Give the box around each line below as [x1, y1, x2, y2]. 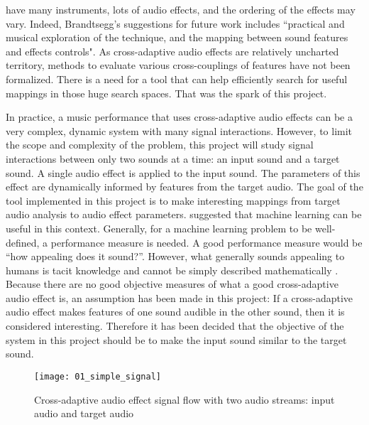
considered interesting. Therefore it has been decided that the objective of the [6, 318, 344, 333]
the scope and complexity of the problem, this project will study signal [6, 137, 314, 152]
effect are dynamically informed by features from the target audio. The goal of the [6, 179, 363, 194]
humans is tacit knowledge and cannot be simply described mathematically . [6, 262, 338, 277]
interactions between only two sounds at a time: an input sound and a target [6, 151, 340, 166]
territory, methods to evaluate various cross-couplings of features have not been [6, 58, 351, 72]
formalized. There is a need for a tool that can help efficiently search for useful [6, 71, 348, 86]
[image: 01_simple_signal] [34, 371, 161, 382]
